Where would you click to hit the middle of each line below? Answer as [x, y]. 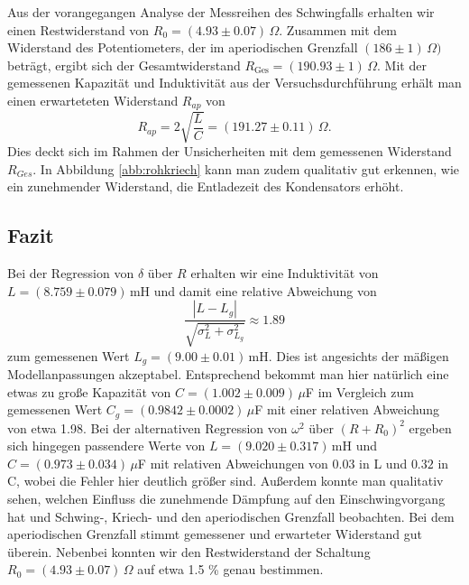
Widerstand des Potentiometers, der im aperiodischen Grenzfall [183, 47]
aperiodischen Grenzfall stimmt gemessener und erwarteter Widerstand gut [215, 534]
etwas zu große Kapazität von [89, 391]
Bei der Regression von [71, 272]
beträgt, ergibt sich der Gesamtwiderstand [124, 65]
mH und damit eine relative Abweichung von [253, 290]
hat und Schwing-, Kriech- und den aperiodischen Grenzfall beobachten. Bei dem [231, 516]
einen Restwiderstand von [78, 29]
